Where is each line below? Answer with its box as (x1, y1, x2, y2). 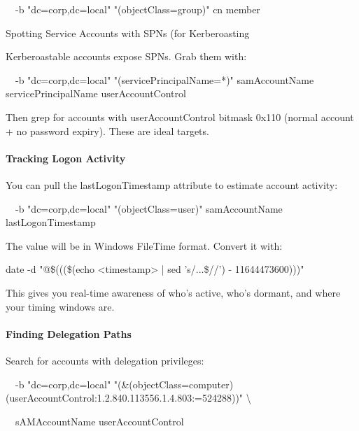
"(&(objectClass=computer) (113, 376, 234, 391)
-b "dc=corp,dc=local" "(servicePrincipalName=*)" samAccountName (15, 72, 314, 87)
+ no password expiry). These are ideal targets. (6, 123, 209, 138)
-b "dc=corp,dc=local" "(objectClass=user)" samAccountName (15, 201, 283, 215)
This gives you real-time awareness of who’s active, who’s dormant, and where (6, 285, 341, 299)
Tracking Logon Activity (6, 150, 126, 165)
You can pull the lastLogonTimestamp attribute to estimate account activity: (6, 177, 338, 192)
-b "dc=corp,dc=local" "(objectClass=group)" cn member (15, 2, 260, 16)
